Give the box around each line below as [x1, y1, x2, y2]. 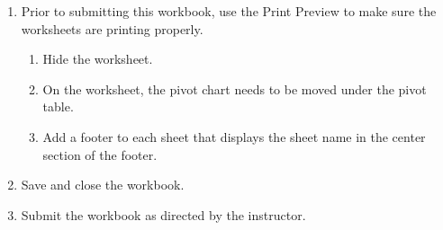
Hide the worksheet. [42, 49, 153, 68]
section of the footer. [42, 145, 158, 164]
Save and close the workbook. [21, 175, 185, 194]
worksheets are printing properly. [21, 19, 203, 38]
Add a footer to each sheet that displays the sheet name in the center [42, 127, 426, 146]
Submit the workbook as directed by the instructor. [21, 205, 306, 224]
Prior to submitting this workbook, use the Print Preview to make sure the [21, 2, 437, 20]
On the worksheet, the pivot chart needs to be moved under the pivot [42, 79, 427, 98]
